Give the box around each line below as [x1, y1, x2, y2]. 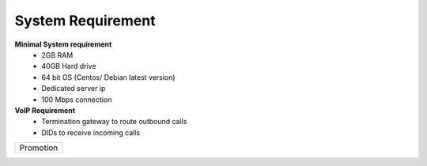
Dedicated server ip [41, 84, 106, 93]
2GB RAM [41, 50, 74, 59]
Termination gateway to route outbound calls [41, 117, 187, 126]
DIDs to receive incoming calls [41, 127, 141, 138]
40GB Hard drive [41, 62, 96, 71]
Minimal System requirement [14, 40, 112, 49]
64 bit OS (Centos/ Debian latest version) [41, 72, 176, 82]
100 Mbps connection [41, 95, 112, 104]
